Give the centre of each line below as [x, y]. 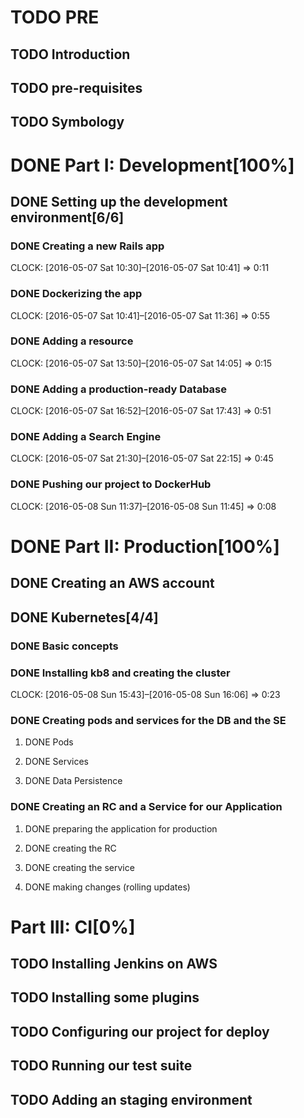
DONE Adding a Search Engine [86, 437]
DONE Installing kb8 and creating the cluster [120, 673]
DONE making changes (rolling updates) [107, 887]
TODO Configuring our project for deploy [140, 1031]
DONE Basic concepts [64, 646]
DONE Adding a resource [72, 341]
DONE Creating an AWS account [112, 583]
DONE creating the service [79, 867]
